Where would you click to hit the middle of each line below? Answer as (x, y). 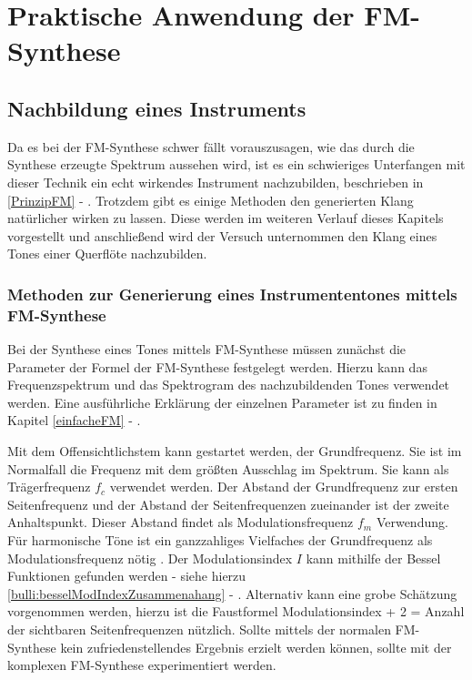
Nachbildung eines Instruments (157, 108)
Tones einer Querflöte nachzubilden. (107, 254)
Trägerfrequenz (49, 487)
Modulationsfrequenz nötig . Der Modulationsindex (150, 558)
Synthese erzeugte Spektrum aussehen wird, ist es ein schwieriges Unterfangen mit (236, 164)
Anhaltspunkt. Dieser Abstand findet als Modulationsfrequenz (181, 522)
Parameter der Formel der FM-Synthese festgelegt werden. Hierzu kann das (217, 366)
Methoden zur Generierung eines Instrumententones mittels (232, 294)
